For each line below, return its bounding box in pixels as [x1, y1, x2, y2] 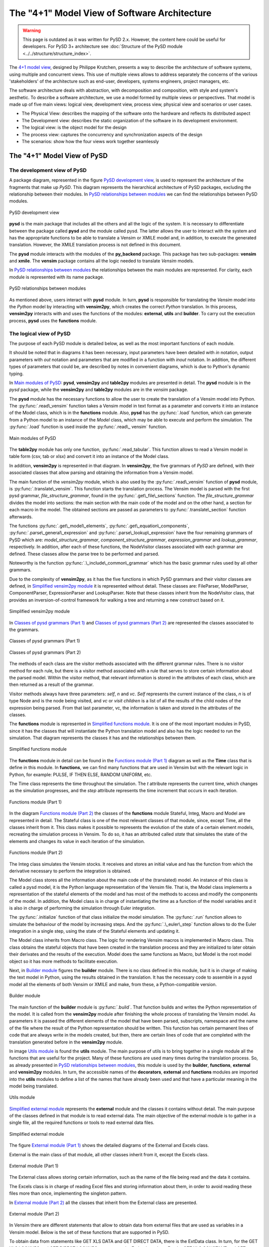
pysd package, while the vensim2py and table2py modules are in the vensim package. [9, 387, 189, 393]
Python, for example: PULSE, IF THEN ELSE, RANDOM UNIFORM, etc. [9, 771, 152, 778]
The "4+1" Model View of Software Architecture [9, 7, 212, 18]
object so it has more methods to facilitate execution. [9, 958, 118, 964]
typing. [9, 371, 24, 377]
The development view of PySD [9, 167, 87, 174]
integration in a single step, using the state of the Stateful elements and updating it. [9, 928, 180, 934]
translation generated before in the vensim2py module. [9, 1039, 123, 1045]
